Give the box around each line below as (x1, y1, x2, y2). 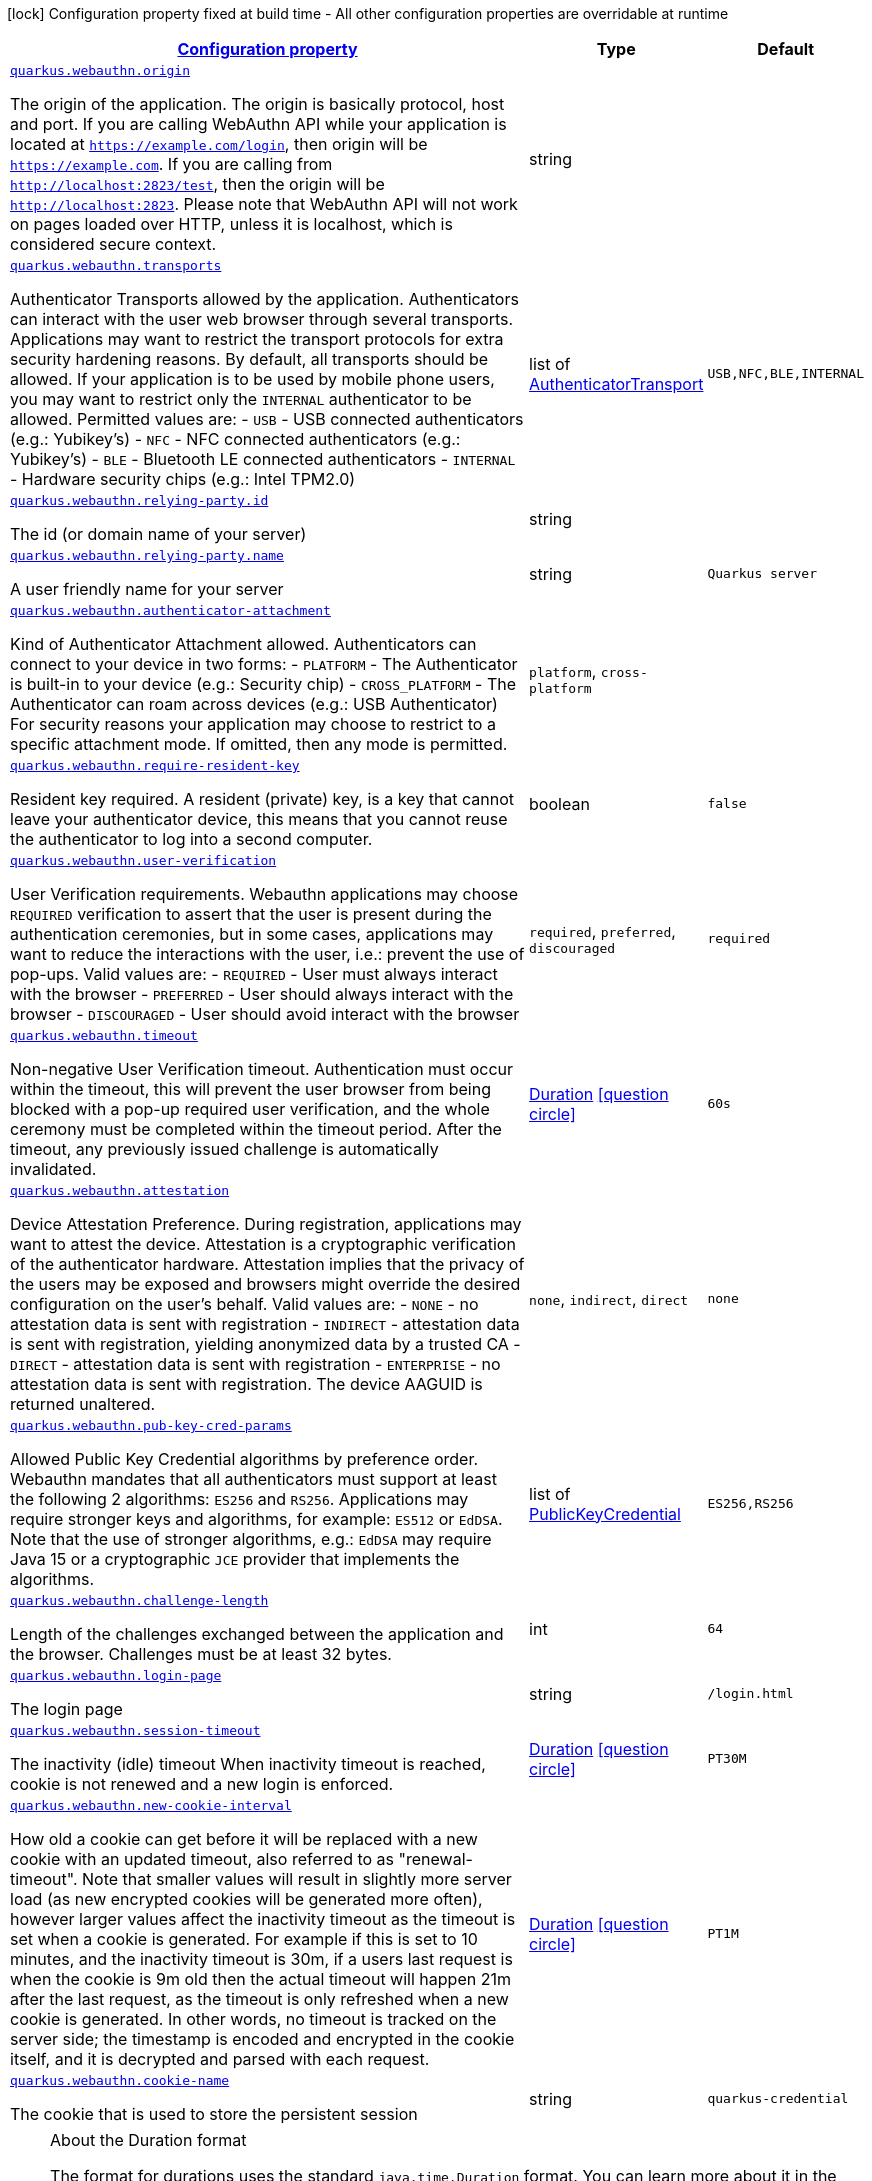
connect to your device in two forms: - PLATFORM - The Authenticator (10, 654, 518, 674)
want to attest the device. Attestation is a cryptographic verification (10, 1234, 516, 1254)
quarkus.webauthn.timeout (10, 1028, 198, 1043)
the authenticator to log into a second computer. (10, 829, 373, 849)
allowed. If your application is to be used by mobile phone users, (10, 369, 495, 389)
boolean (529, 793, 590, 814)
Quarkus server (707, 566, 818, 581)
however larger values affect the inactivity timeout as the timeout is (10, 1909, 516, 1929)
